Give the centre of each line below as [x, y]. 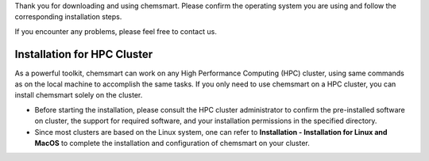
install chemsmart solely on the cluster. [79, 95]
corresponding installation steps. [68, 17]
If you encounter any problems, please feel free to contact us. [116, 31]
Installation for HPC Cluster [84, 54]
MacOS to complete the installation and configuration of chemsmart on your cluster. [172, 144]
